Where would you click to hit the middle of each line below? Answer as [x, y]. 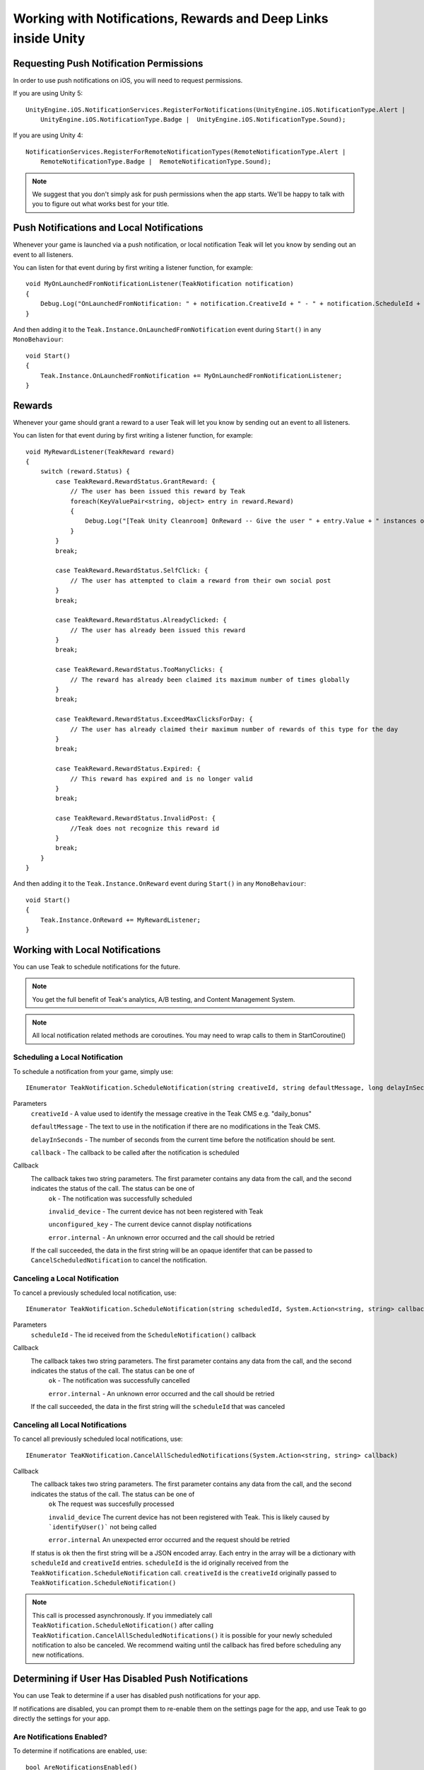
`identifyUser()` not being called [102, 1527]
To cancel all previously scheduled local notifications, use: [98, 1439]
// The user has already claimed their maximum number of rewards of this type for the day [234, 729]
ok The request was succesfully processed [111, 1504]
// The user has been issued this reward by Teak [158, 491]
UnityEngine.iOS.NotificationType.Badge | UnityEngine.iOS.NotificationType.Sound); [193, 120]
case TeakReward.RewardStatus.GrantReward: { [135, 481]
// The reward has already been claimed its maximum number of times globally [210, 679]
